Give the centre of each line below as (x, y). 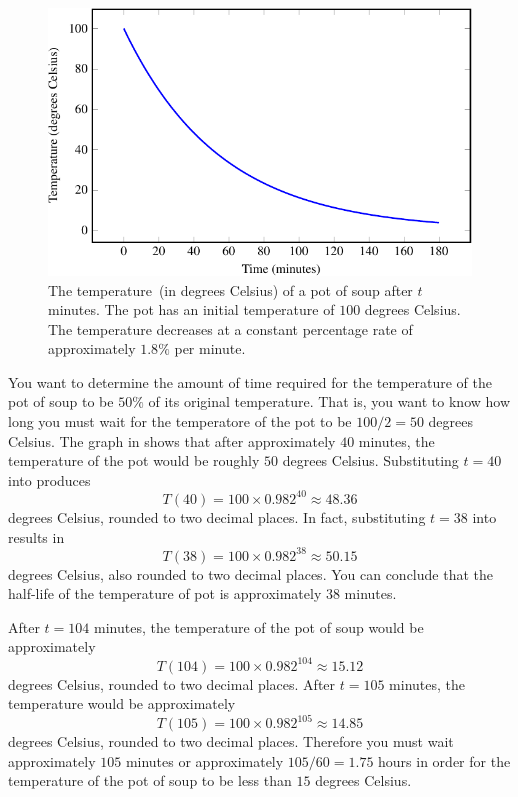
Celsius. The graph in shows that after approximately (172, 440)
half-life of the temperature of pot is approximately (165, 593)
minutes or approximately (204, 760)
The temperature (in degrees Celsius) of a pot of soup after (230, 289)
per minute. (210, 348)
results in (36, 536)
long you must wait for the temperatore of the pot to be (180, 421)
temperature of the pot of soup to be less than (150, 780)
